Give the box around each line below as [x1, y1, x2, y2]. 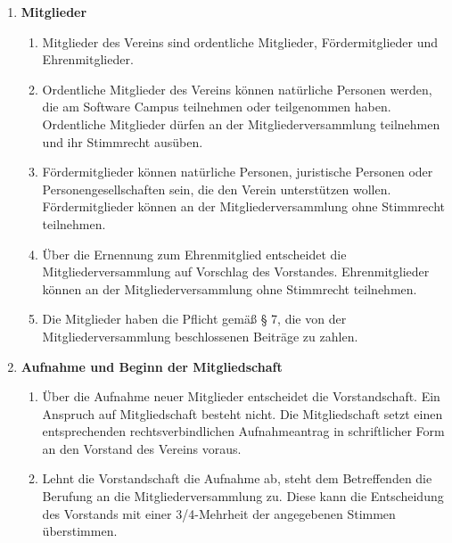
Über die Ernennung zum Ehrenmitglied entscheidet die [42, 244, 347, 263]
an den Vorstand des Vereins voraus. [42, 439, 242, 457]
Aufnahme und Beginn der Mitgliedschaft [21, 357, 283, 375]
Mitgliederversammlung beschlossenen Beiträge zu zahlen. [42, 326, 358, 345]
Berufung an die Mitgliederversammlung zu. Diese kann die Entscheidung [42, 487, 444, 506]
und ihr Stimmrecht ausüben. [42, 132, 203, 151]
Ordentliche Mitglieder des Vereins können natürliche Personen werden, [42, 79, 432, 98]
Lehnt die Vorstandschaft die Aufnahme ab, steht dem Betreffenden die [42, 469, 432, 488]
